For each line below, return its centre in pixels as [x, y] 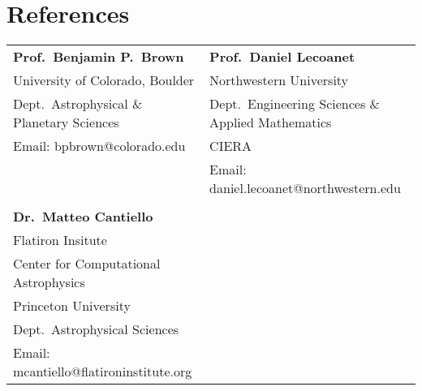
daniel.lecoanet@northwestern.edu [305, 188]
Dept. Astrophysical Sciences [96, 329]
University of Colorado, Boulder [104, 80]
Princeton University [72, 306]
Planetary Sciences [66, 122]
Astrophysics [49, 282]
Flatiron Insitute [60, 240]
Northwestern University [279, 80]
